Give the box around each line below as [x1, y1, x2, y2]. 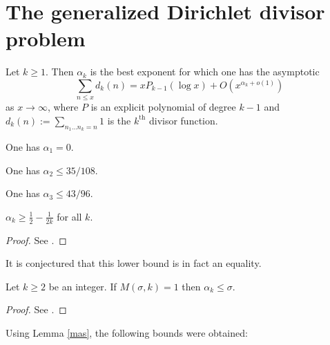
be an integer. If [48, 279, 117, 293]
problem [6, 24, 86, 53]
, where [47, 100, 79, 114]
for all [57, 209, 82, 223]
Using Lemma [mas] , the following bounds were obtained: [6, 326, 248, 340]
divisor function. [148, 113, 218, 127]
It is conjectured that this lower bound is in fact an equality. [6, 256, 262, 270]
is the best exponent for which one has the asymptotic [90, 64, 320, 79]
